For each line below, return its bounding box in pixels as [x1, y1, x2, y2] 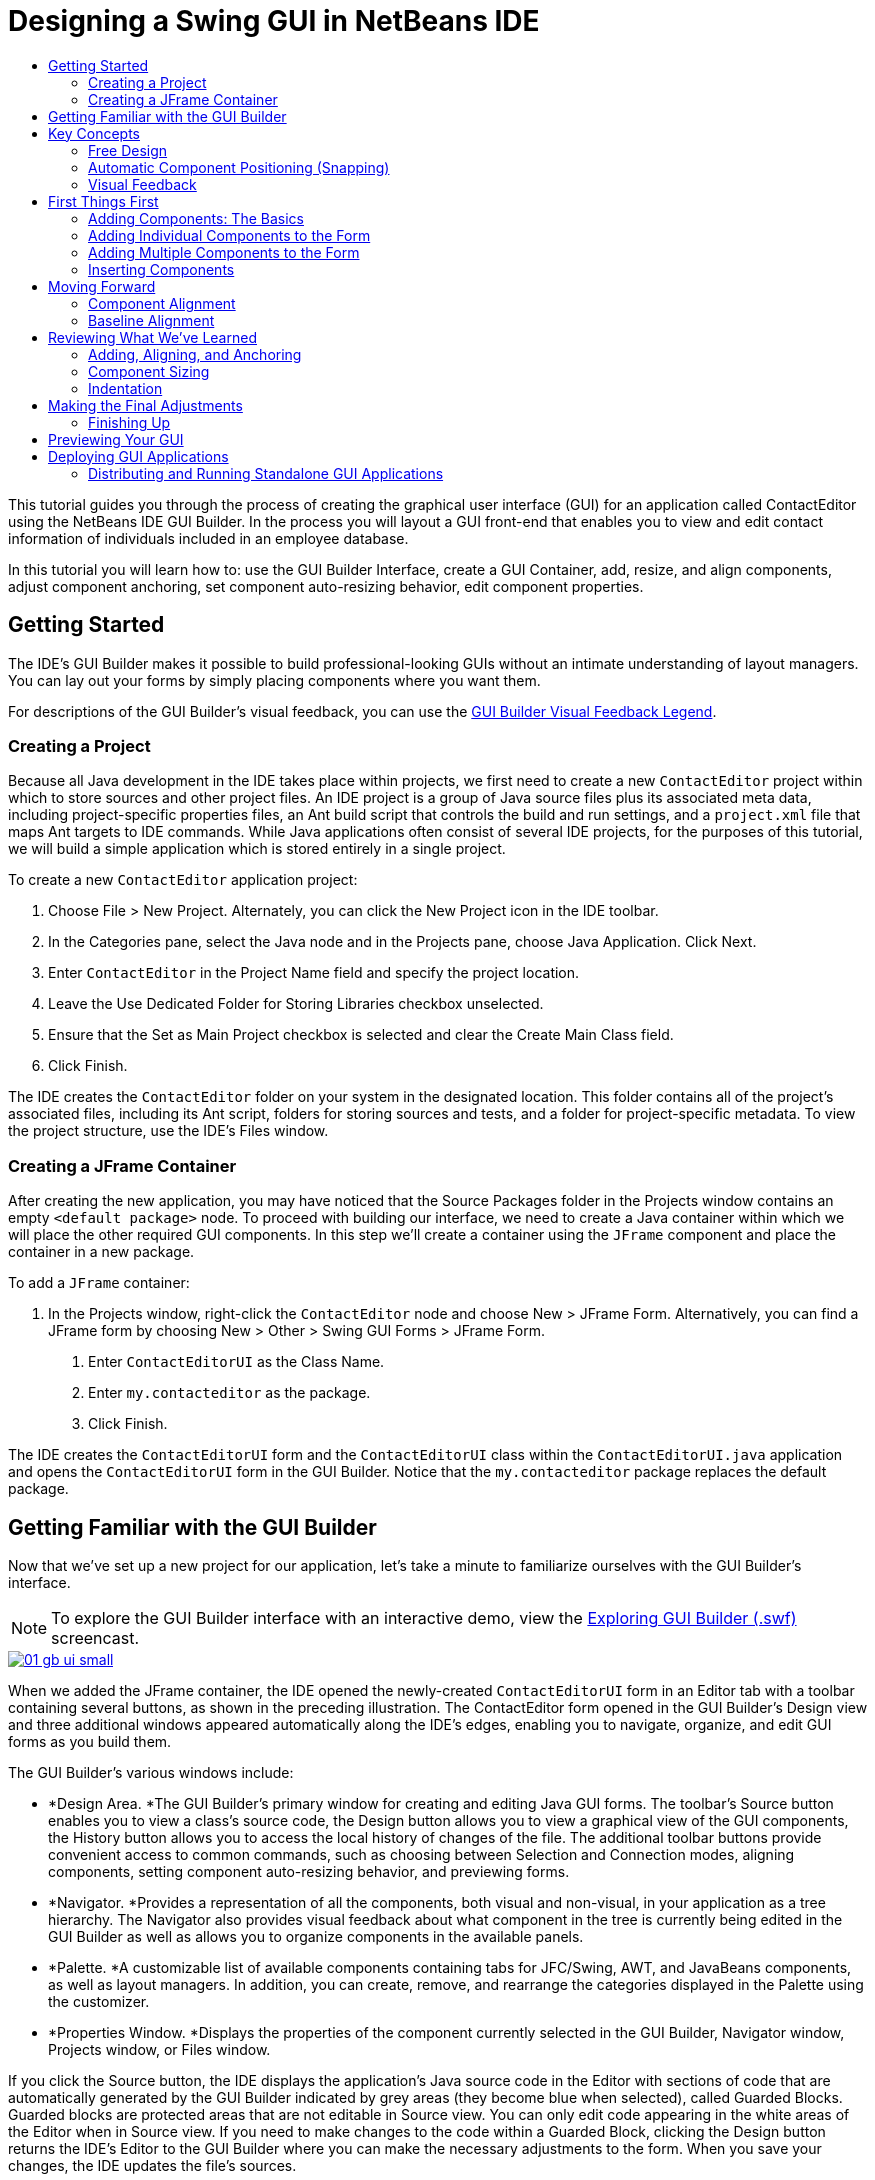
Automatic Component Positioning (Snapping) [88, 158, 390, 176]
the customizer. [48, 1992, 150, 2010]
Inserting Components [88, 260, 235, 278]
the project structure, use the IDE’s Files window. [8, 1122, 329, 1140]
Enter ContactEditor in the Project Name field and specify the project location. [48, 964, 580, 982]
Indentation [88, 379, 163, 397]
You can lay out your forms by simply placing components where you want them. [8, 671, 541, 689]
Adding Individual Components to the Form [88, 226, 371, 244]
